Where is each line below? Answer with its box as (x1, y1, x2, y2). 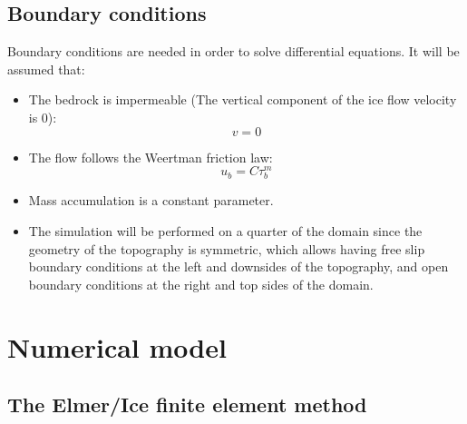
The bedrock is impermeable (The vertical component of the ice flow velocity (28, 90, 457, 109)
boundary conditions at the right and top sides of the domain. (28, 274, 374, 293)
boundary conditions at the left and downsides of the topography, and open (28, 257, 449, 276)
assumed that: (7, 59, 85, 78)
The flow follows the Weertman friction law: (28, 147, 273, 166)
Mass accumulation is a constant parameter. (28, 191, 274, 210)
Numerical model (7, 328, 227, 365)
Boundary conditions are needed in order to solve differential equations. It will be (7, 42, 460, 61)
